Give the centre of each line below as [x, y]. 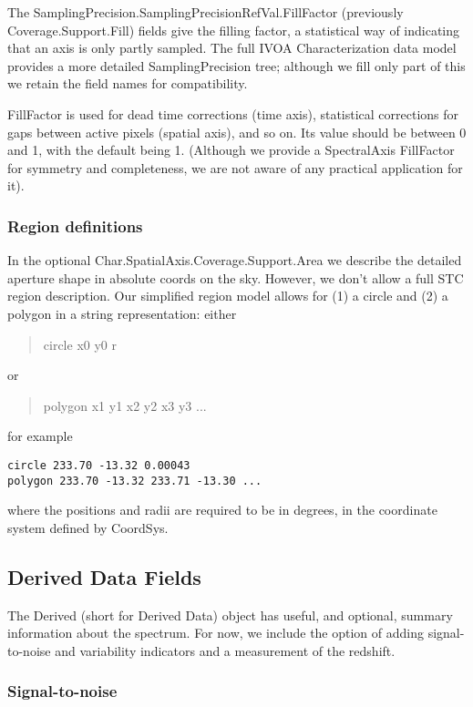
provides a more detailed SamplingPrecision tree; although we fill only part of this [236, 65]
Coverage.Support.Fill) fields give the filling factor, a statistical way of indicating [234, 30]
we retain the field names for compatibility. [128, 83]
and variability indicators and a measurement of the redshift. [225, 650]
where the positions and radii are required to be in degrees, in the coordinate [222, 510]
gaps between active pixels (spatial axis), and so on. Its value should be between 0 [237, 132]
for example [40, 436]
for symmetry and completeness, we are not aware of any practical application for [235, 167]
